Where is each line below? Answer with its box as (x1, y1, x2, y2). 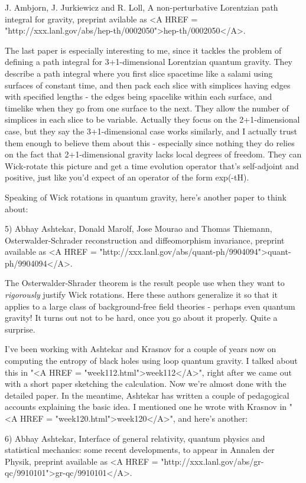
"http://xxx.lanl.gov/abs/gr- (161, 455, 264, 467)
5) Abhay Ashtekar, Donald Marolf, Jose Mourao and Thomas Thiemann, (5, 222, 272, 235)
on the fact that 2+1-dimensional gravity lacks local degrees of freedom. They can (5, 148, 302, 160)
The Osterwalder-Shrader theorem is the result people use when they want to (5, 277, 285, 289)
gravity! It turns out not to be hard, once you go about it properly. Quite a (5, 311, 278, 324)
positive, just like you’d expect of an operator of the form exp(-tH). (5, 171, 249, 183)
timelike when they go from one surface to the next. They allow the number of (5, 101, 289, 114)
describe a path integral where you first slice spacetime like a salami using (5, 67, 273, 79)
